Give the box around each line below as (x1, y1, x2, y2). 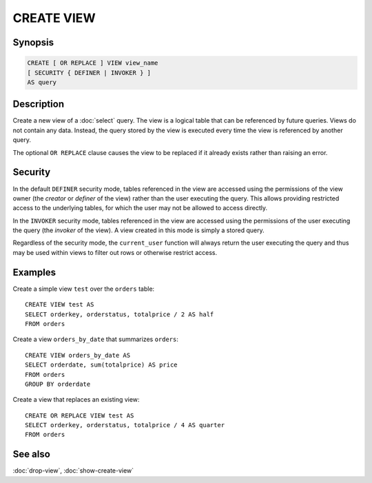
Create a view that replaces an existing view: (12, 395, 140, 404)
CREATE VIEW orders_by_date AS (25, 351, 131, 359)
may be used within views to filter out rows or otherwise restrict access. (12, 248, 217, 256)
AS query (27, 78, 57, 86)
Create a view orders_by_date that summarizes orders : (12, 335, 179, 344)
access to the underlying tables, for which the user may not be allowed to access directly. (12, 204, 268, 212)
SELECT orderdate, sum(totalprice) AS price (25, 361, 178, 369)
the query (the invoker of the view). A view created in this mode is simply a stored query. (12, 226, 265, 234)
